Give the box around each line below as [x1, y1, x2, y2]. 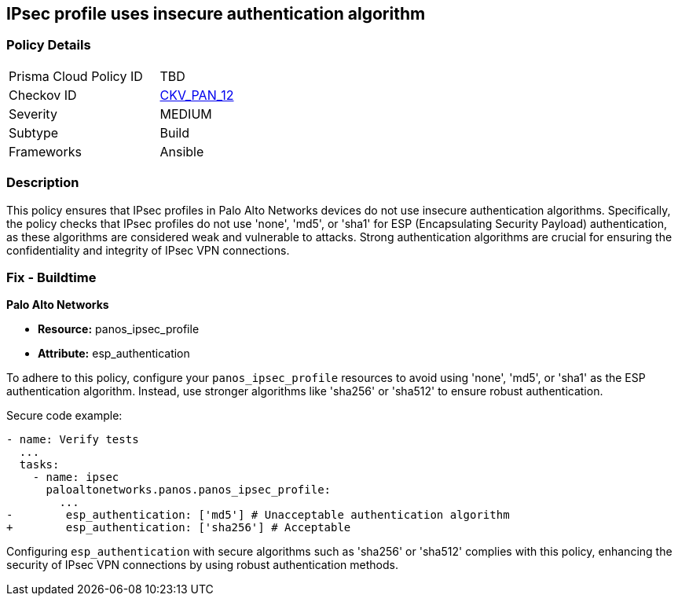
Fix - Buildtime [6, 269, 97, 285]
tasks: [19, 458, 60, 472]
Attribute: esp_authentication [38, 347, 190, 361]
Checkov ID [9, 86, 77, 103]
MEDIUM [159, 105, 212, 122]
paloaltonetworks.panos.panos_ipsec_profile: [46, 483, 332, 497]
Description [6, 174, 79, 191]
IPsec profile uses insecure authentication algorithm [6, 4, 426, 24]
